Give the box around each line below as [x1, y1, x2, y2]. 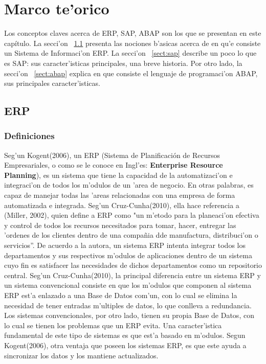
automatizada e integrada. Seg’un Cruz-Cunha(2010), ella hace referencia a [4, 199, 239, 210]
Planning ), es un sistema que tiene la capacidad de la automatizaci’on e [4, 169, 233, 180]
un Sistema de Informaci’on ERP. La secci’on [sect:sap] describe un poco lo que [4, 48, 257, 58]
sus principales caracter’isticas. [4, 78, 100, 88]
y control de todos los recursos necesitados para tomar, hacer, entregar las [4, 219, 236, 230]
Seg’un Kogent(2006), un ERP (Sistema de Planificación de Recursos [4, 149, 220, 160]
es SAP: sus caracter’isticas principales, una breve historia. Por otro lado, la [4, 57, 242, 68]
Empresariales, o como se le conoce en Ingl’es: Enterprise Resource [4, 160, 223, 170]
